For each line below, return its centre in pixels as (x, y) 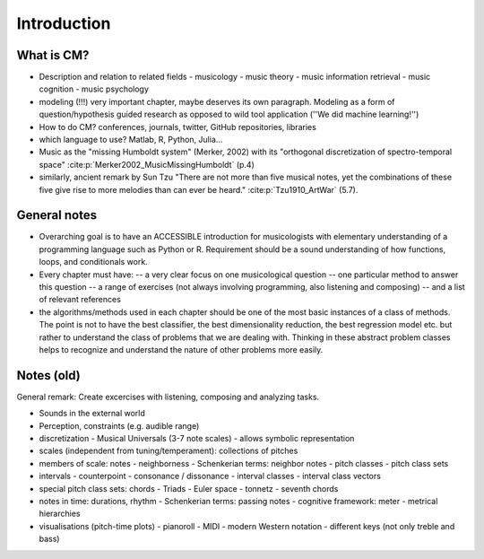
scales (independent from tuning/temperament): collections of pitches (169, 451)
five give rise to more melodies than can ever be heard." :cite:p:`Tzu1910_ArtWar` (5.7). (199, 189)
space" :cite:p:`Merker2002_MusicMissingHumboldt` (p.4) (147, 164)
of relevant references (80, 300)
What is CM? (53, 55)
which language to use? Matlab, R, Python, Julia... (131, 140)
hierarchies (60, 514)
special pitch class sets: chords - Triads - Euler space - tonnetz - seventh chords (189, 488)
